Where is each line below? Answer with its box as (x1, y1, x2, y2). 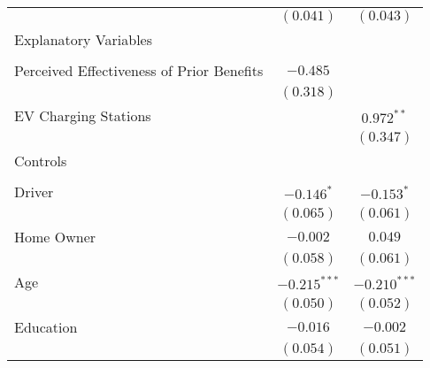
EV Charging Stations (14, 105, 151, 126)
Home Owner (14, 226, 96, 247)
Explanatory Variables (14, 29, 153, 50)
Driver (14, 181, 54, 202)
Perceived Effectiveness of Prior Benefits (14, 60, 264, 80)
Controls (14, 150, 67, 171)
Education (14, 317, 78, 337)
